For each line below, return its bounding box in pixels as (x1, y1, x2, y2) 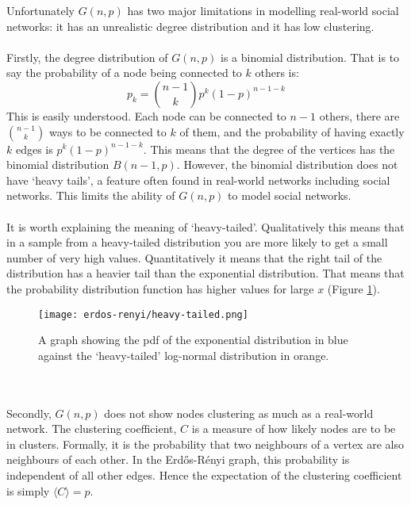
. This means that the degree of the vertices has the (143, 140, 395, 157)
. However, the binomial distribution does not (176, 156, 398, 173)
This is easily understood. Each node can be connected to (6, 107, 286, 124)
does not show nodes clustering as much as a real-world (104, 404, 374, 421)
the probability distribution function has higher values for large (6, 280, 314, 296)
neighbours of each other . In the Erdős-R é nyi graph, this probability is (6, 451, 350, 468)
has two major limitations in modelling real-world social (127, 2, 399, 18)
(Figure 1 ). (327, 280, 380, 296)
